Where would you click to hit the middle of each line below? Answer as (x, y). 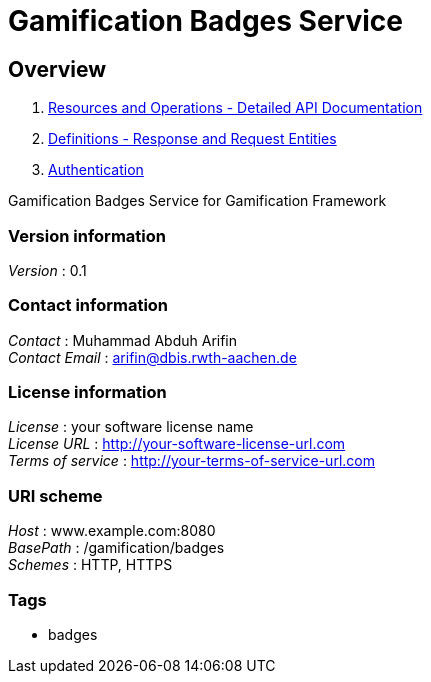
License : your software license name (131, 427)
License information (87, 392)
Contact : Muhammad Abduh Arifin (123, 340)
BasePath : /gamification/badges (116, 548)
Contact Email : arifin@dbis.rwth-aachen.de (152, 357)
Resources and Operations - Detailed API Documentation (235, 108)
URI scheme (55, 495)
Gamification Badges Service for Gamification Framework (197, 201)
